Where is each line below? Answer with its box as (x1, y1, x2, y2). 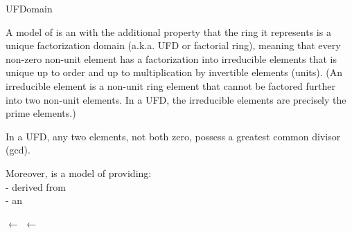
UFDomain (6, 1, 53, 15)
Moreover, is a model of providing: (6, 165, 152, 180)
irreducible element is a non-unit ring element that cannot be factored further (6, 78, 335, 93)
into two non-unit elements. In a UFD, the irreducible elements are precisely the (6, 92, 346, 106)
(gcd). (6, 142, 30, 157)
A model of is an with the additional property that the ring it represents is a (6, 24, 331, 39)
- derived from (6, 179, 66, 194)
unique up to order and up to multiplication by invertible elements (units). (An (6, 65, 343, 80)
